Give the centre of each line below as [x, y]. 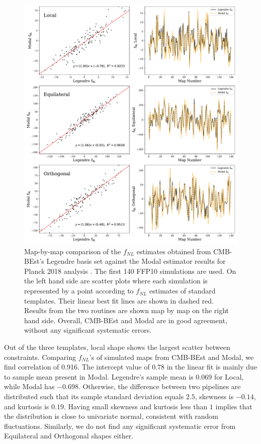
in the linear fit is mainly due [212, 367]
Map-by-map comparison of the [73, 251]
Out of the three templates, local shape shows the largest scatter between [117, 347]
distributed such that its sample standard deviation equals [94, 396]
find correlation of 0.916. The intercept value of [77, 367]
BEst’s [34, 261]
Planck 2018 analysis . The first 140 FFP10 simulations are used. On [130, 271]
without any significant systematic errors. [88, 330]
